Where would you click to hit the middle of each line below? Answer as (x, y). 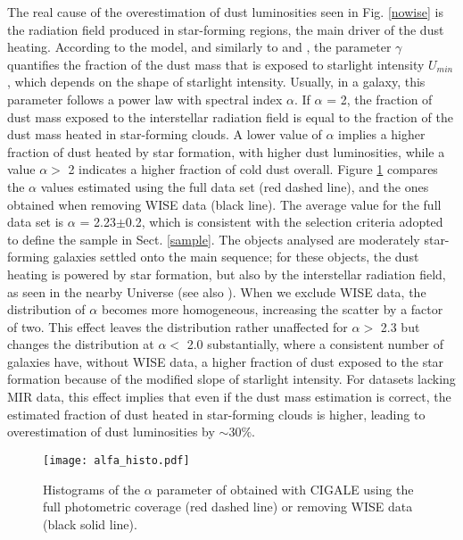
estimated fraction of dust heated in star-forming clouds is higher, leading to (216, 414)
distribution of (46, 309)
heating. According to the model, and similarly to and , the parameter (199, 47)
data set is (36, 222)
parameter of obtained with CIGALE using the (285, 489)
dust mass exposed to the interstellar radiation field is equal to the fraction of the (230, 116)
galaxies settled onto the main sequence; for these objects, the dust (236, 257)
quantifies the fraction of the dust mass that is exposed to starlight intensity (216, 64)
